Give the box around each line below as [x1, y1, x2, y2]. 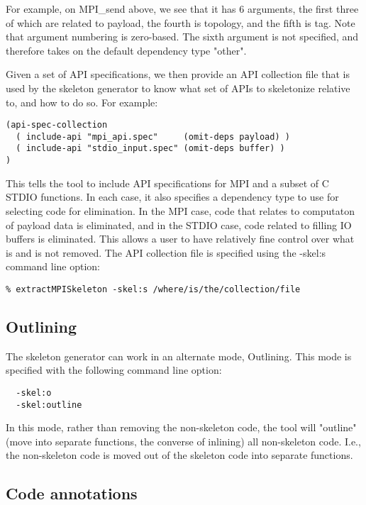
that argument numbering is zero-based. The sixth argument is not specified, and [6, 29, 359, 44]
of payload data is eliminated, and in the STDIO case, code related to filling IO [6, 217, 352, 232]
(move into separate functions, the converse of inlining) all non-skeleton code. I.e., [6, 433, 361, 448]
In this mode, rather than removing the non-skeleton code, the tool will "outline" [6, 420, 357, 435]
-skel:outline [16, 399, 82, 410]
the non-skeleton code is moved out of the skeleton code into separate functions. [6, 448, 353, 462]
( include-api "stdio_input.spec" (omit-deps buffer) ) [16, 143, 285, 154]
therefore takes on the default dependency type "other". [6, 43, 247, 57]
